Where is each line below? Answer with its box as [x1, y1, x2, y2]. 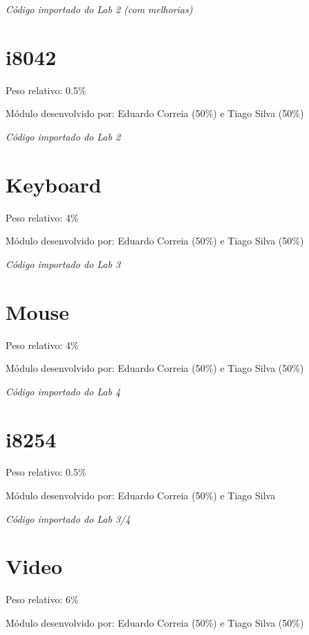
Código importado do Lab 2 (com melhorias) [6, 2, 193, 16]
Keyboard [6, 170, 102, 198]
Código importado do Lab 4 [6, 384, 121, 398]
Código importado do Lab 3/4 [6, 511, 131, 526]
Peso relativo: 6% [6, 592, 79, 607]
